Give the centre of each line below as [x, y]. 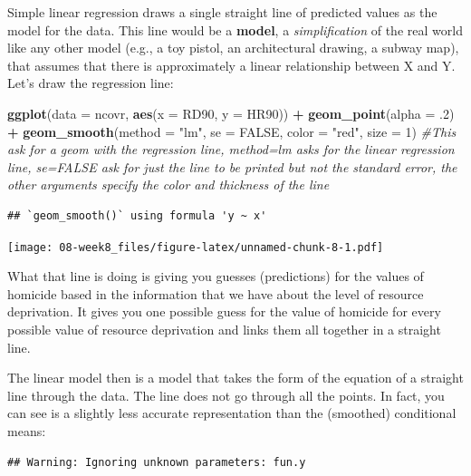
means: [27, 430]
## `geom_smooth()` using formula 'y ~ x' [137, 215]
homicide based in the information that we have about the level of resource [216, 293]
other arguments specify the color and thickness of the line [168, 185]
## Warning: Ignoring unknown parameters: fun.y [157, 462]
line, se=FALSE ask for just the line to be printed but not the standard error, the [232, 166]
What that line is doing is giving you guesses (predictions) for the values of [216, 276]
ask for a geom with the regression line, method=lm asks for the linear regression [231, 149]
